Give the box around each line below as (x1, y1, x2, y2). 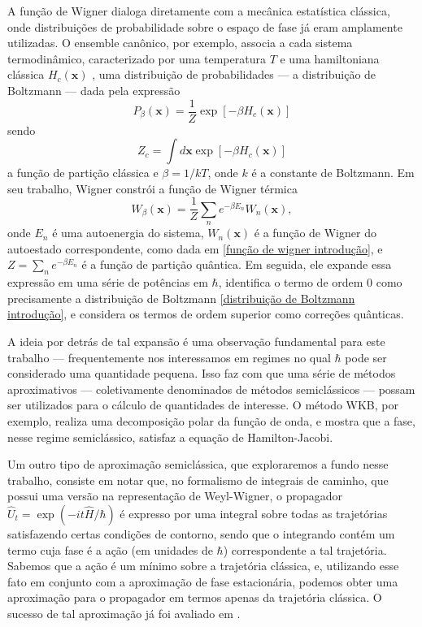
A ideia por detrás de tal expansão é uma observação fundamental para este (7, 333, 385, 350)
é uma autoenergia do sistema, (52, 224, 204, 241)
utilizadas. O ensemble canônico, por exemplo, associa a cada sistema (7, 34, 353, 51)
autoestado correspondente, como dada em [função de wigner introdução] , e (7, 240, 383, 257)
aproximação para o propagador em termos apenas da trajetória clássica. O (7, 589, 382, 606)
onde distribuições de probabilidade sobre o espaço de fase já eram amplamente (7, 18, 402, 35)
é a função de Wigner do (254, 224, 376, 241)
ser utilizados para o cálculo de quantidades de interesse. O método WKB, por (7, 396, 398, 413)
